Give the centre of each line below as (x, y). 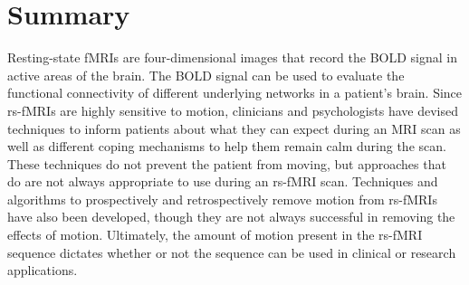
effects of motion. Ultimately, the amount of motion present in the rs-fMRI (215, 235)
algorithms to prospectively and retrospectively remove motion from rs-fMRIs (222, 199)
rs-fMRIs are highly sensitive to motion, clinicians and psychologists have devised (233, 110)
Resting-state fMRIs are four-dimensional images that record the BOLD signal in (233, 57)
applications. (43, 270)
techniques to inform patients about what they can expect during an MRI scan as (234, 128)
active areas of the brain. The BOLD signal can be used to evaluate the (206, 75)
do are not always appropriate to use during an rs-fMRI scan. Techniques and (223, 181)
